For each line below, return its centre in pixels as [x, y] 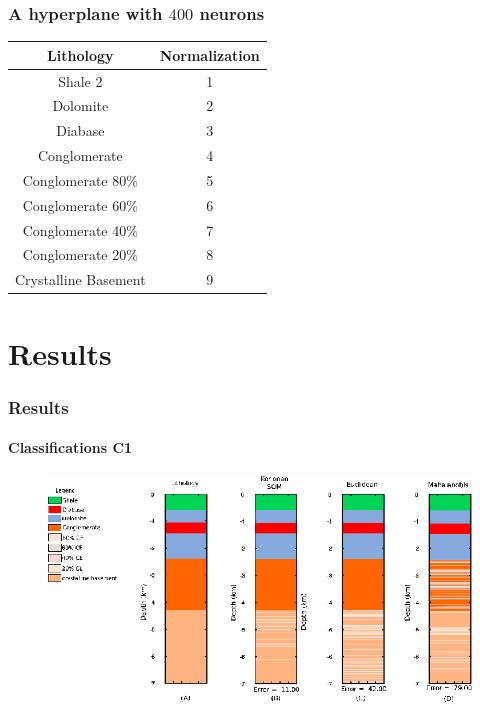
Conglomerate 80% [80, 179]
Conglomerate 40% [80, 229]
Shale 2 [80, 80]
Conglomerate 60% [80, 204]
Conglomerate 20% [80, 254]
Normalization [209, 54]
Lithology [80, 54]
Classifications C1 [70, 447]
